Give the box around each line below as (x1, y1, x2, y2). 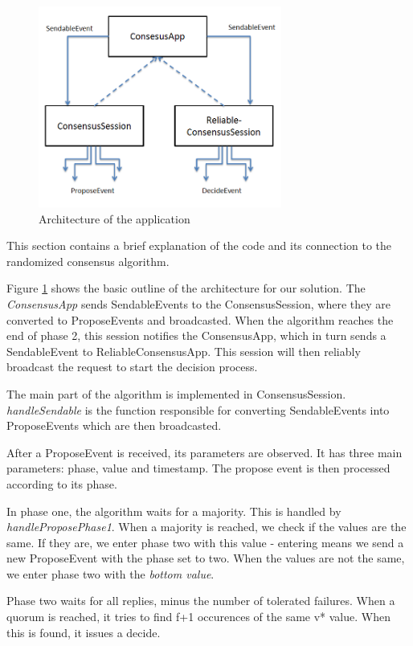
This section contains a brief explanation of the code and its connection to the (6, 237, 392, 254)
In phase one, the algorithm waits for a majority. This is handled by (6, 502, 341, 519)
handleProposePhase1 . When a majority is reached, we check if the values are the (6, 518, 407, 535)
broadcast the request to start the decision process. (6, 358, 258, 375)
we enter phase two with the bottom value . (6, 565, 215, 582)
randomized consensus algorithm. (6, 252, 170, 269)
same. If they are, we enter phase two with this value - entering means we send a (6, 534, 404, 550)
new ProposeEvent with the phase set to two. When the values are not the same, (6, 550, 405, 566)
